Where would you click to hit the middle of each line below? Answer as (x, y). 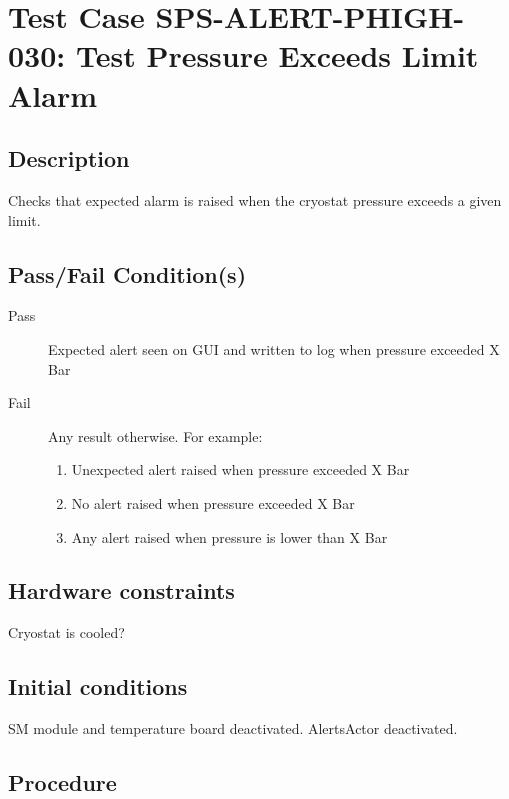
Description (69, 158)
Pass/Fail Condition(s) (127, 273)
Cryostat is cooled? (66, 632)
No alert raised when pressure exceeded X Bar (213, 502)
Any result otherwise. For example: (155, 435)
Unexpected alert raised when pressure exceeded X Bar (240, 469)
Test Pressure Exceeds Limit (277, 55)
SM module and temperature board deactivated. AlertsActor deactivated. (233, 728)
